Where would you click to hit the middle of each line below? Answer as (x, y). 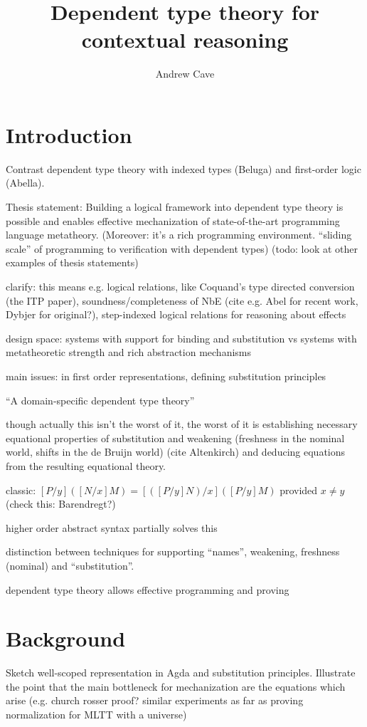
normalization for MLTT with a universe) (96, 714)
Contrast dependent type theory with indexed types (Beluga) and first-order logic (183, 168)
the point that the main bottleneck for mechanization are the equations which (176, 686)
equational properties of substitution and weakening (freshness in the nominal (175, 438)
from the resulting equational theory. (86, 465)
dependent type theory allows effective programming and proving (148, 589)
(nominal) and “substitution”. (70, 565)
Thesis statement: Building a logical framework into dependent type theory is (175, 207)
